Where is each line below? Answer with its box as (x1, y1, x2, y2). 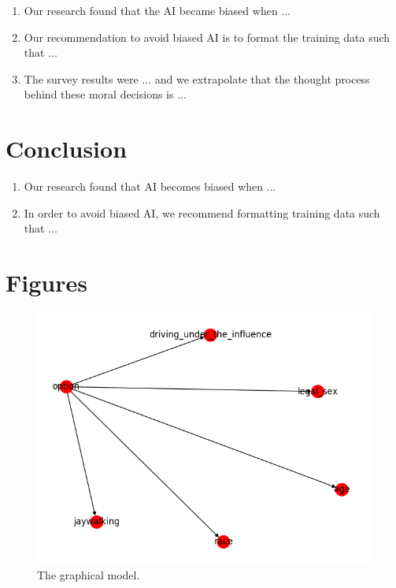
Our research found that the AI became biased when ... (24, 2, 291, 18)
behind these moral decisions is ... (24, 86, 187, 102)
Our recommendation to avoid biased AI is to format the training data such (24, 28, 390, 45)
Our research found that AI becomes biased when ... (24, 178, 276, 195)
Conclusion (6, 132, 128, 165)
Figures (6, 266, 87, 299)
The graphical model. (37, 566, 140, 582)
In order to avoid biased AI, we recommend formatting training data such (24, 204, 380, 221)
